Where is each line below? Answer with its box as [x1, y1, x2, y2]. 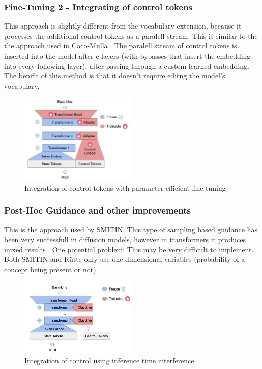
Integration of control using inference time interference [24, 355, 194, 365]
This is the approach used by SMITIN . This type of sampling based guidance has [4, 224, 257, 234]
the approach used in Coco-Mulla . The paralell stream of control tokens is [4, 40, 237, 51]
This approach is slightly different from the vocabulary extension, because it [4, 20, 242, 31]
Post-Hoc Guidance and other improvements [4, 204, 191, 217]
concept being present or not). [4, 263, 98, 274]
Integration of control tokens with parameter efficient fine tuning [24, 182, 226, 193]
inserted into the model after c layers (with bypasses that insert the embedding [4, 50, 251, 61]
